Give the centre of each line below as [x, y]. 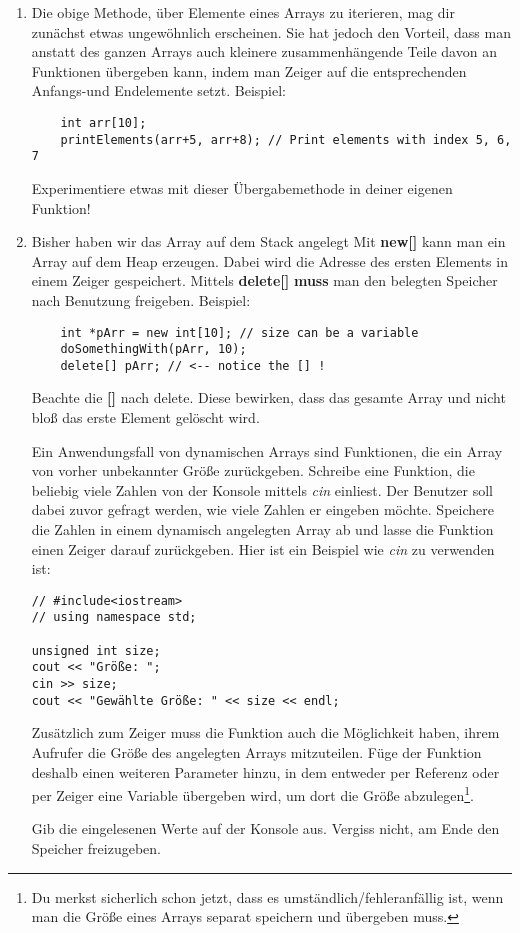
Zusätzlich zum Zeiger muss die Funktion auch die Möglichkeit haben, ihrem [265, 732]
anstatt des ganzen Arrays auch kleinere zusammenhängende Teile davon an [264, 51]
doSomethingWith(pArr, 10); [153, 349]
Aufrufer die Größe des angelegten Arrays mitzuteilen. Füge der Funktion [256, 752]
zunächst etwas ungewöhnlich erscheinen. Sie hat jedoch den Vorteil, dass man [271, 31]
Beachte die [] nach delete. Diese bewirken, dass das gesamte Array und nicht [268, 397]
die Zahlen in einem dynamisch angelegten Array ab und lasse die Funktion [262, 529]
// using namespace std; [114, 617]
